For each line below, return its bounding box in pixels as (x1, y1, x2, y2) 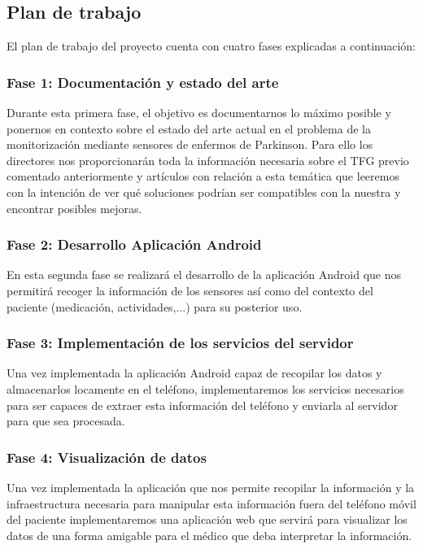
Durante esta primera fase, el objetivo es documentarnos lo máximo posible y (7, 104, 391, 121)
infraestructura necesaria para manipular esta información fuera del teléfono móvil (7, 495, 416, 512)
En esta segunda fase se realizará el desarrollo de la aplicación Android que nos (7, 266, 401, 283)
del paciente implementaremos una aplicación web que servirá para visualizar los (7, 511, 408, 528)
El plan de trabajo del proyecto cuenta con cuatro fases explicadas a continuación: (7, 37, 416, 54)
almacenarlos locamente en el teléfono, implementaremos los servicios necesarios (7, 380, 404, 397)
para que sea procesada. (7, 412, 125, 429)
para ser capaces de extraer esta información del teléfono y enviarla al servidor (7, 396, 398, 413)
